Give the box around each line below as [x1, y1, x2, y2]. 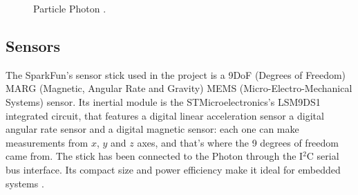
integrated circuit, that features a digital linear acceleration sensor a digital [6, 108, 324, 122]
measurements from [6, 135, 88, 149]
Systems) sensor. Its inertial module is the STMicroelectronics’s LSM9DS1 [6, 94, 321, 109]
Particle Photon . [33, 1, 106, 15]
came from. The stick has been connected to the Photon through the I [6, 149, 303, 163]
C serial [306, 149, 339, 163]
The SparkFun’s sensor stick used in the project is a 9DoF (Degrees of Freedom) [6, 67, 346, 82]
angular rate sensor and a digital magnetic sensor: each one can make [6, 122, 299, 136]
